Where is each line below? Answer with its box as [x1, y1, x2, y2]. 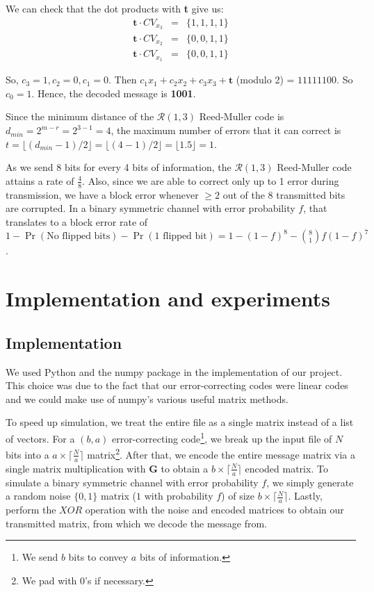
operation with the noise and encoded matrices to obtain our [85, 502, 344, 516]
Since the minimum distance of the [6, 109, 154, 124]
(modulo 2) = [236, 72, 295, 87]
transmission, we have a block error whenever [6, 187, 199, 202]
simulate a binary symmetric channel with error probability [6, 475, 259, 489]
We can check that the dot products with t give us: [6, 1, 224, 15]
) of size [221, 488, 254, 503]
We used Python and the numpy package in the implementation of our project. [6, 364, 343, 379]
